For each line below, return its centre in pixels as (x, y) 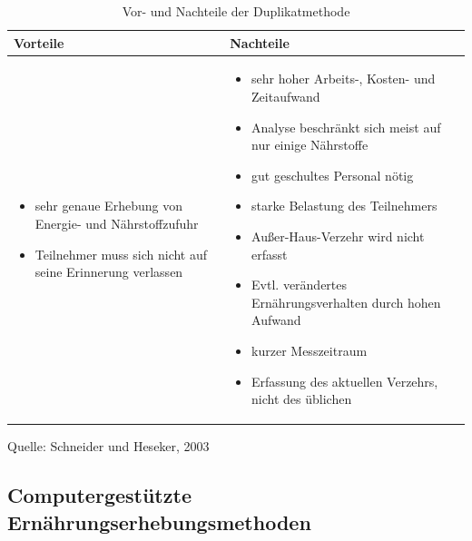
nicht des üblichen (302, 399)
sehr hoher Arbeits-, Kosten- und (344, 79)
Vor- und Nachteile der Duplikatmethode (236, 11)
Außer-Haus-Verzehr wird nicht (338, 236)
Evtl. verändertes (300, 285)
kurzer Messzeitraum (310, 350)
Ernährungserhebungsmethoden (159, 521)
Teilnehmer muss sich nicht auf (121, 254)
